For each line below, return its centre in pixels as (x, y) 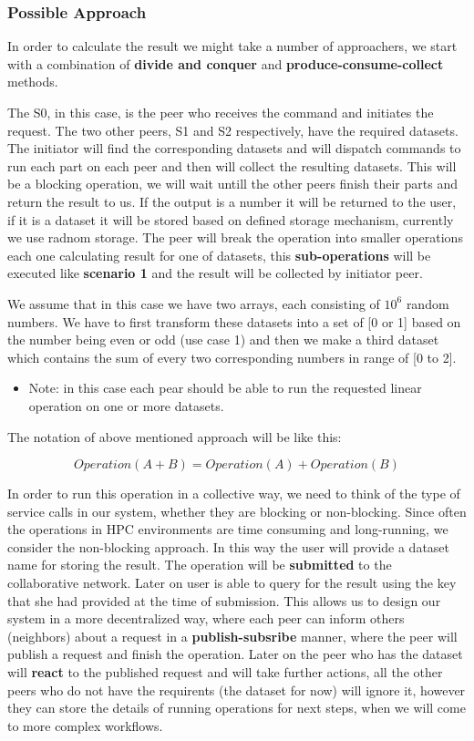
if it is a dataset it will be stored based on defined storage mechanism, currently (231, 219)
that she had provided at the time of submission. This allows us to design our (224, 600)
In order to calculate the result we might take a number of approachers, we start (232, 46)
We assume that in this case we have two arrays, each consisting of (194, 303)
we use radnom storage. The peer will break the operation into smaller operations (235, 237)
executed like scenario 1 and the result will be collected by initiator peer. (215, 273)
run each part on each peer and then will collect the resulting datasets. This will (232, 165)
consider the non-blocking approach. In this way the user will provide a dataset (229, 546)
